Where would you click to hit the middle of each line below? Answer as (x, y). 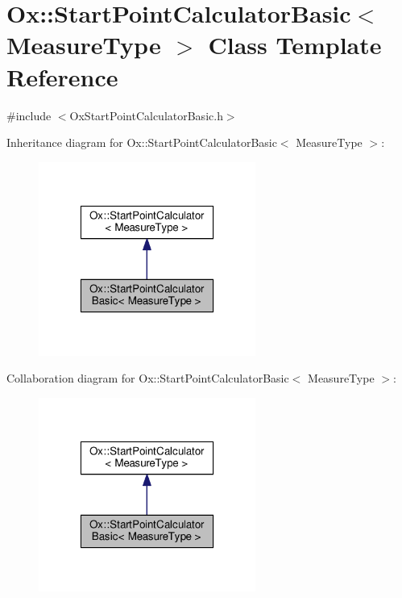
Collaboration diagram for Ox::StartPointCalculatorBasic (148, 378)
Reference (62, 76)
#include (29, 115)
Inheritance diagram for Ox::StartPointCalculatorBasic (142, 142)
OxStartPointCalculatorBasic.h (146, 115)
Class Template (295, 45)
